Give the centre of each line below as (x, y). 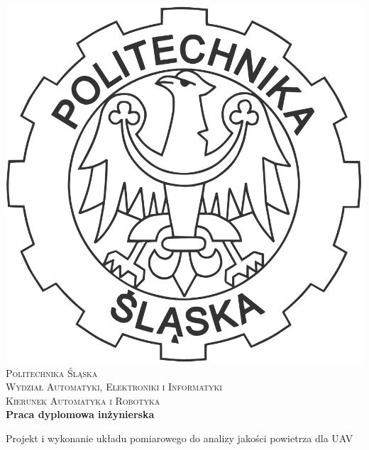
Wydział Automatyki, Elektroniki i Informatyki (114, 387)
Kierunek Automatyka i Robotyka (83, 400)
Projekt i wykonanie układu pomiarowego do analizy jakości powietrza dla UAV (180, 438)
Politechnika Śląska (52, 372)
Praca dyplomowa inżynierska (80, 414)
